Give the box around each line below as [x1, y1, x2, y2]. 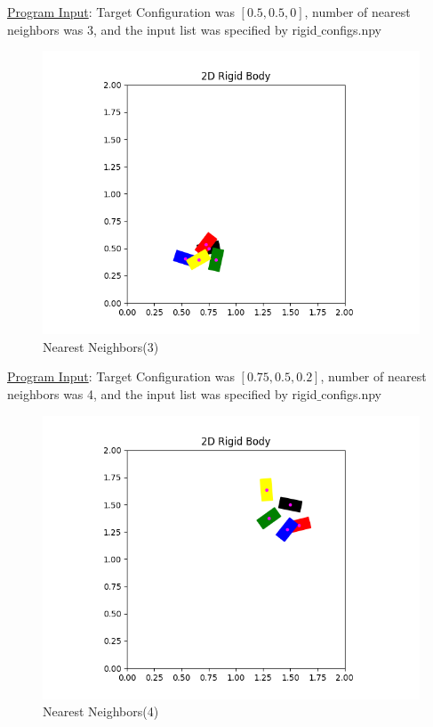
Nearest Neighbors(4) [43, 702, 159, 721]
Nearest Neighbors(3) [43, 337, 159, 355]
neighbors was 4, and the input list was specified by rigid [7, 384, 317, 403]
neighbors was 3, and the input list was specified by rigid [7, 20, 317, 38]
